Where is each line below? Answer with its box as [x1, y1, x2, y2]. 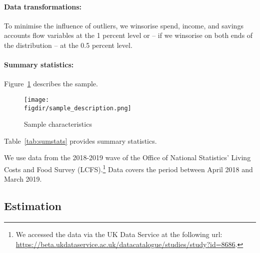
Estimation [4, 198, 61, 214]
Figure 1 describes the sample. [4, 78, 98, 89]
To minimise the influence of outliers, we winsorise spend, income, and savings [4, 20, 243, 30]
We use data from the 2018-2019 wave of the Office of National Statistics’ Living [4, 152, 251, 163]
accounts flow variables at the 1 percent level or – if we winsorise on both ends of [4, 30, 253, 40]
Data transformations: [4, 1, 82, 11]
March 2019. [4, 174, 42, 184]
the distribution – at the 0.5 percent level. [4, 39, 132, 50]
